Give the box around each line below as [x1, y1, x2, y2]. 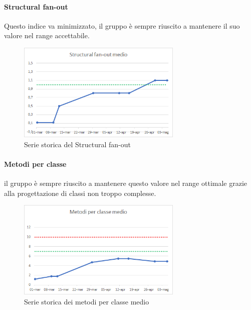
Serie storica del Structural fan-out [24, 139, 131, 149]
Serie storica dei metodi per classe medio [24, 296, 149, 306]
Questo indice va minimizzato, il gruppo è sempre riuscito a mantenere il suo [4, 20, 240, 31]
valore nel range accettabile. [4, 30, 90, 41]
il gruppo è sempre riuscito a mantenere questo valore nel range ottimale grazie [4, 178, 247, 188]
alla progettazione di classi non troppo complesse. [4, 187, 156, 198]
